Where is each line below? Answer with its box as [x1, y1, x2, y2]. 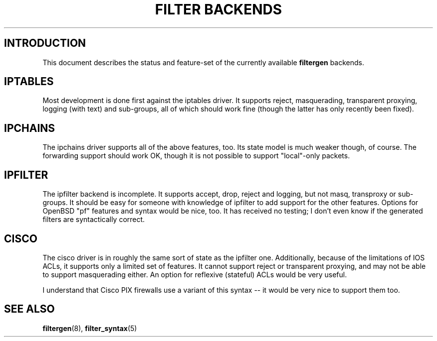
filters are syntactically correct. [42, 215, 145, 224]
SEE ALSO [4, 303, 55, 316]
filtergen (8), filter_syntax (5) [42, 324, 137, 333]
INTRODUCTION [4, 37, 86, 50]
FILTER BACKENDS [155, 1, 282, 18]
